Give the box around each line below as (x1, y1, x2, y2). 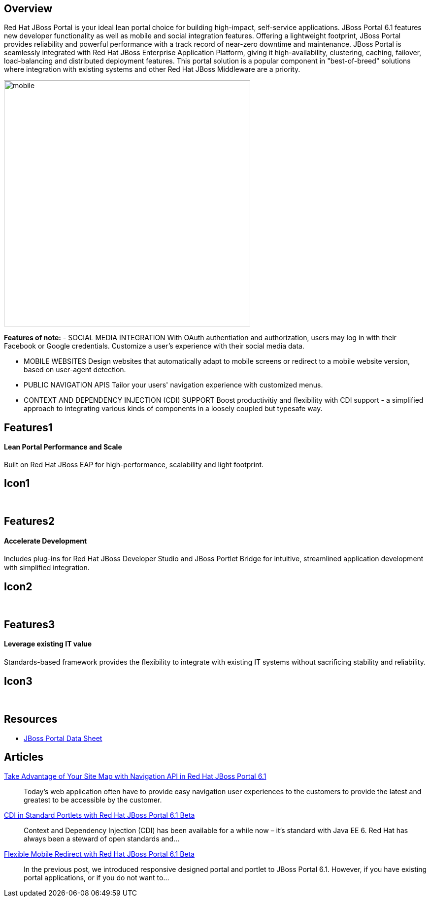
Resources (4, 713, 58, 726)
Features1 (4, 421, 53, 434)
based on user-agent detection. (24, 365, 126, 374)
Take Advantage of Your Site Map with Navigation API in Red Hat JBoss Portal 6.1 (4, 772, 266, 780)
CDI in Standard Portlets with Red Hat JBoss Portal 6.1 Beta (4, 810, 195, 819)
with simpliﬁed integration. (4, 563, 90, 572)
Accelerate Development (4, 536, 87, 545)
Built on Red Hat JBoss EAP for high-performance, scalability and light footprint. (4, 460, 264, 469)
